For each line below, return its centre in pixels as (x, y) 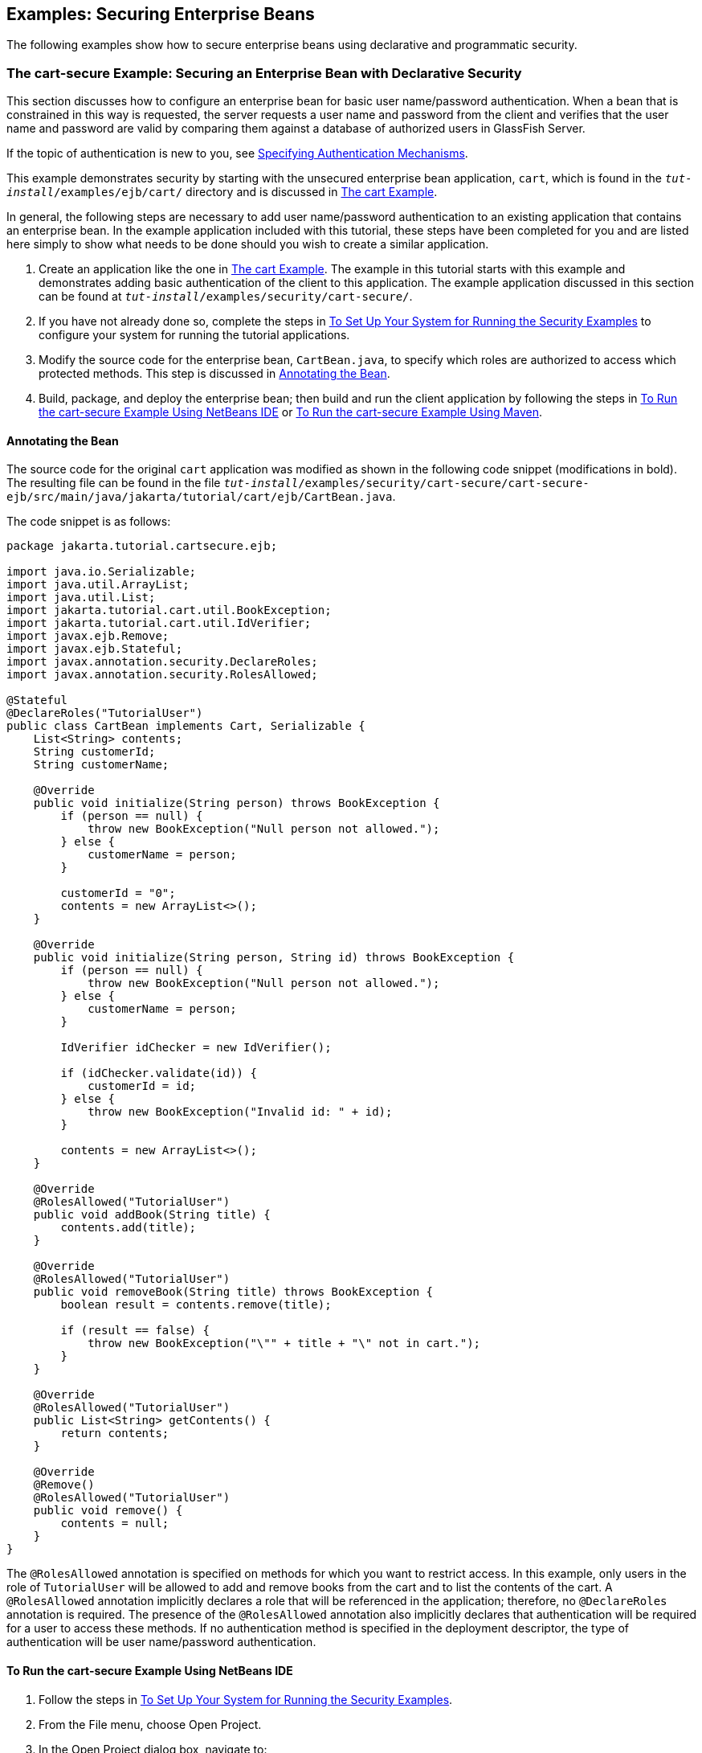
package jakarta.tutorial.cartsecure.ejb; (142, 546)
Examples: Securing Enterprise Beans (161, 14)
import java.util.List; (81, 598)
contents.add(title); (129, 1228)
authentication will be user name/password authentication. (161, 1642)
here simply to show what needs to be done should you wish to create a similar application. (248, 244)
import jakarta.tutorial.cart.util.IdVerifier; (159, 623)
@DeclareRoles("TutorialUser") (105, 713)
